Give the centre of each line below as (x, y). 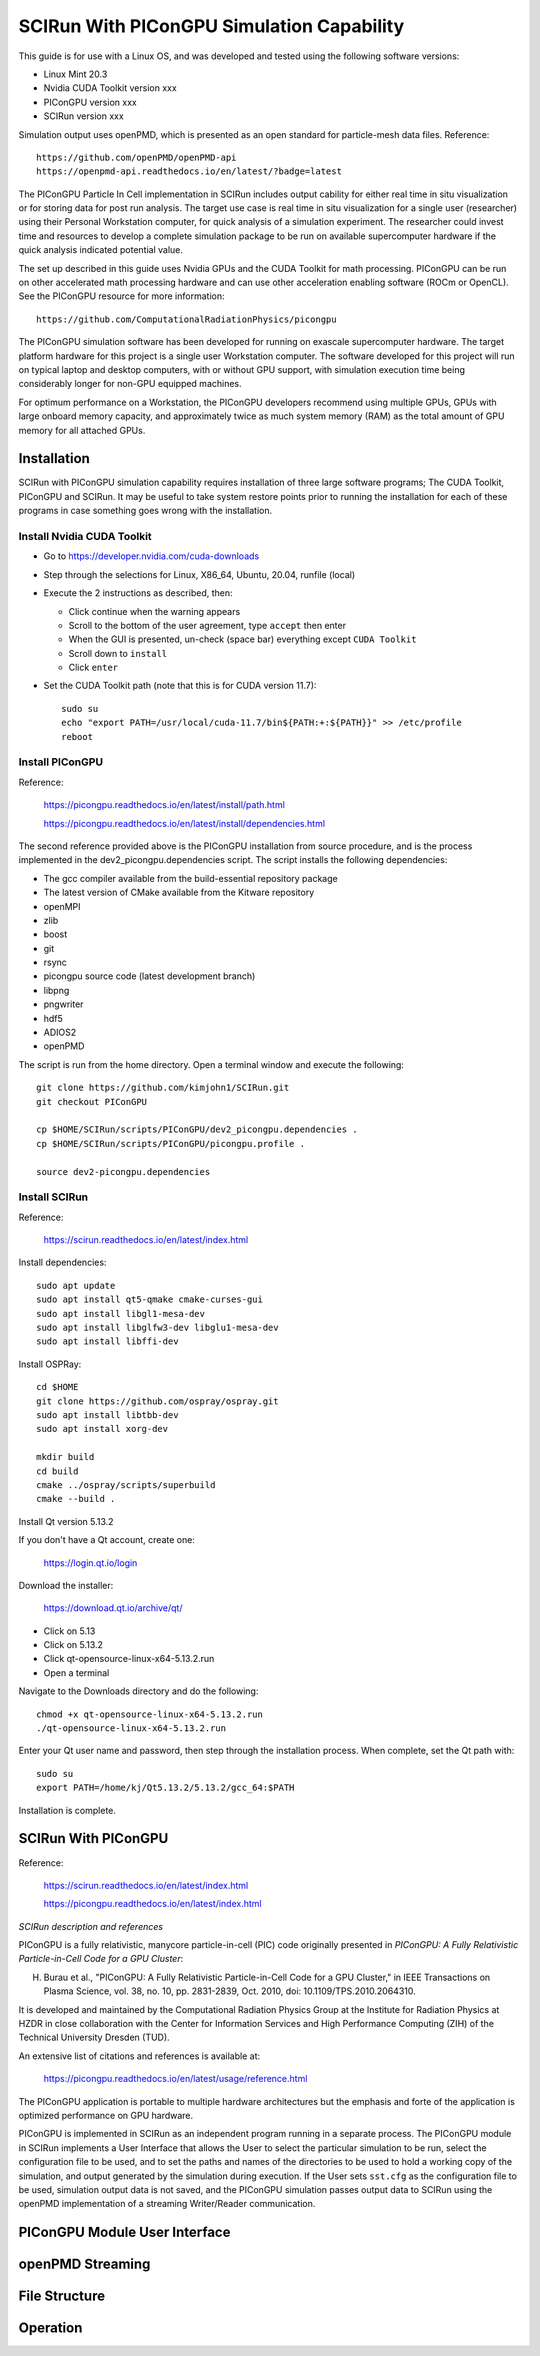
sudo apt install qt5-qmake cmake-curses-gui (150, 1299)
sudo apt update (76, 1285)
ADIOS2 (60, 1032)
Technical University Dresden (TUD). (94, 2037)
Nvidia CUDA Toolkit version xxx (110, 88)
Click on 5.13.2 (73, 1645)
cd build (57, 1471)
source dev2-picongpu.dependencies (123, 1171)
